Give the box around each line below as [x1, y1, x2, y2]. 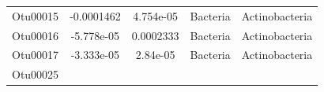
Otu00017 [12, 46, 59, 63]
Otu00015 [12, 7, 59, 24]
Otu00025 [12, 66, 59, 83]
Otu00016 [12, 27, 59, 43]
